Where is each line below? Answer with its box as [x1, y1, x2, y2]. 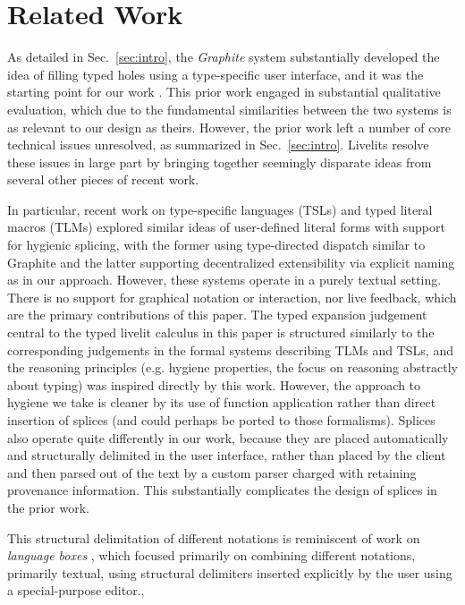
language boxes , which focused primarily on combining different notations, [7, 546, 416, 565]
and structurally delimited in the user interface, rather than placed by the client [7, 446, 446, 464]
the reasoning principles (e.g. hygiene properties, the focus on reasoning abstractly [7, 358, 458, 377]
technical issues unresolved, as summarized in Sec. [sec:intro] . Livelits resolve [7, 135, 429, 154]
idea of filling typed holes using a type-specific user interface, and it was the [7, 64, 424, 83]
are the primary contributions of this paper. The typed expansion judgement [7, 305, 427, 324]
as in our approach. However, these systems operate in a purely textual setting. [7, 270, 442, 289]
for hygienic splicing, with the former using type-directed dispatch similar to [7, 235, 426, 254]
